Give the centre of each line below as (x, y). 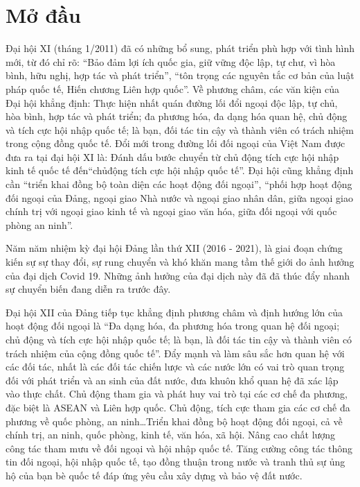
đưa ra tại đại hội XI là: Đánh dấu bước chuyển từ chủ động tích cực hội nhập (172, 156)
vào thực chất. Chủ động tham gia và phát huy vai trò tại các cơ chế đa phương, (177, 394)
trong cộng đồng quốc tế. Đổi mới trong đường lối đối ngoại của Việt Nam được (175, 143)
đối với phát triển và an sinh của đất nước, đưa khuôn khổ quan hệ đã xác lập (172, 380)
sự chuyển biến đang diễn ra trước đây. (88, 289)
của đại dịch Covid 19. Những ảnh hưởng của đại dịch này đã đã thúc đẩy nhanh (178, 275)
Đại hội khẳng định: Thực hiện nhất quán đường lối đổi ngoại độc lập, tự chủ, (172, 102)
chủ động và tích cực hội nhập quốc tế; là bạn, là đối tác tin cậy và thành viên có (179, 339)
